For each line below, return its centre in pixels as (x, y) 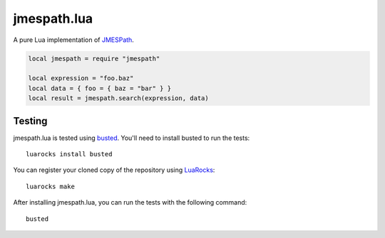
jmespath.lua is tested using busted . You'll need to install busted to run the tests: (132, 138)
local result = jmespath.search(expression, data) (119, 98)
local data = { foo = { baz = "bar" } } (99, 88)
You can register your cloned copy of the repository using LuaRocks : (114, 170)
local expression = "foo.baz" (81, 79)
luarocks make (50, 186)
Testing (30, 121)
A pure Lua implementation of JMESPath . (74, 40)
